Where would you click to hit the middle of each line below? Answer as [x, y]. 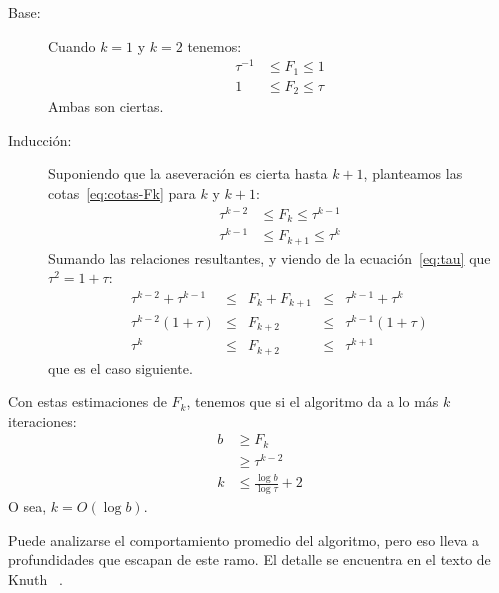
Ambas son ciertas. [106, 106]
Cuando [72, 45]
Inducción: [40, 139]
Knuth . [35, 578]
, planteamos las [413, 173]
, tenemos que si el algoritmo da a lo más [312, 401]
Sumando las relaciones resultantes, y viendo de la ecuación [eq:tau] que [269, 257]
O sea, [27, 506]
